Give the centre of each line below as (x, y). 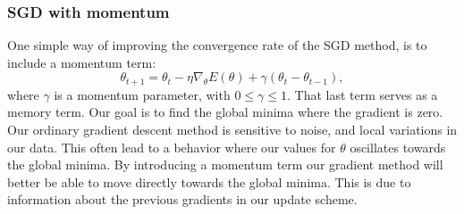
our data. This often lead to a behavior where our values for (172, 147)
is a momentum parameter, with (142, 94)
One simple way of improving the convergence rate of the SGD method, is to (217, 45)
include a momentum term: (82, 62)
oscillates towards (398, 147)
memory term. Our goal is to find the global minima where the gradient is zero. (225, 112)
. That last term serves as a (362, 94)
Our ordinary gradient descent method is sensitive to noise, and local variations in (232, 130)
